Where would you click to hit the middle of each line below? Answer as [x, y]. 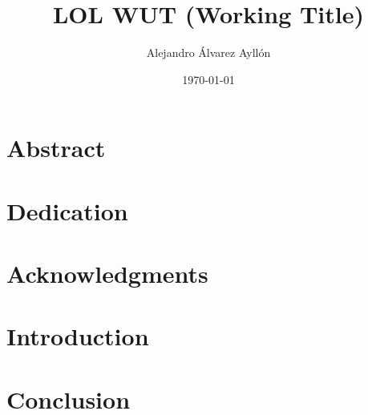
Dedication [67, 210]
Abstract [56, 148]
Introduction [78, 336]
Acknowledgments [107, 274]
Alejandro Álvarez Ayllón [208, 52]
